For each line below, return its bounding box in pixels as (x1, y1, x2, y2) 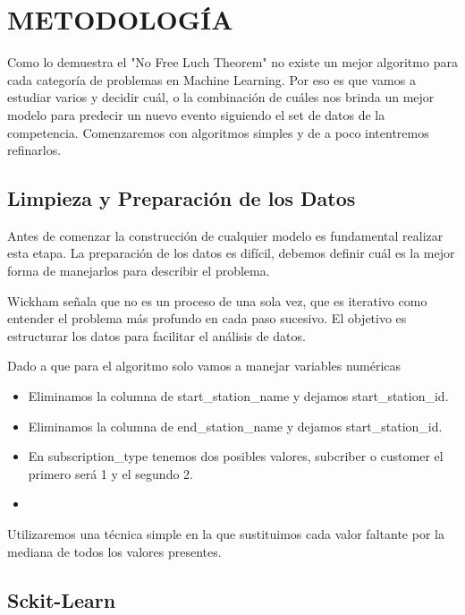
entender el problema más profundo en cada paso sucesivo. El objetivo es (7, 309, 407, 328)
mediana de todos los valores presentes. (7, 542, 222, 560)
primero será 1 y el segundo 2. (28, 464, 193, 483)
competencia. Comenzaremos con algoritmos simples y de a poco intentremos (7, 123, 429, 141)
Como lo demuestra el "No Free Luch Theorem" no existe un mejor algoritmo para (7, 53, 458, 72)
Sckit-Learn (7, 585, 116, 613)
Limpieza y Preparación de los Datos (7, 184, 356, 212)
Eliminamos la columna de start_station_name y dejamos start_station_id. (28, 387, 449, 406)
